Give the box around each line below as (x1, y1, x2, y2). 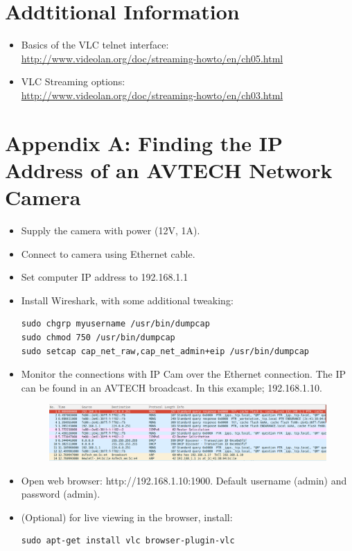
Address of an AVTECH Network (5, 155, 333, 184)
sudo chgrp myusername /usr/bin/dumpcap (21, 319, 210, 329)
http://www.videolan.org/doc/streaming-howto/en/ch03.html (21, 87, 283, 102)
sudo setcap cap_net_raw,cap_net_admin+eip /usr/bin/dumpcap (21, 346, 310, 356)
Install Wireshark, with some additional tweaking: (21, 292, 234, 307)
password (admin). (21, 487, 100, 501)
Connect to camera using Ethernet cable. (21, 246, 195, 261)
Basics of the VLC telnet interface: (21, 37, 169, 52)
